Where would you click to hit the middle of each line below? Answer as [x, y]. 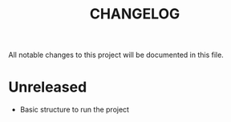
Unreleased [48, 87]
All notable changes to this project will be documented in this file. [116, 55]
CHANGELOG [135, 14]
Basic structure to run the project [75, 110]
